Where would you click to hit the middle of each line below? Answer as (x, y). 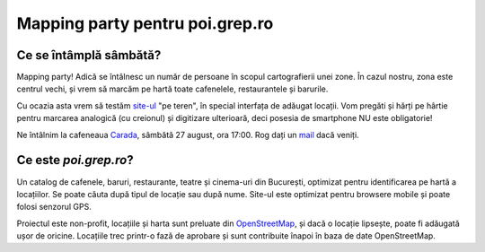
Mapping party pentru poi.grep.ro (145, 23)
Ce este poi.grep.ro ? (75, 160)
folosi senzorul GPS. (54, 207)
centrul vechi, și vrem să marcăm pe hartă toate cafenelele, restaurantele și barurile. (172, 89)
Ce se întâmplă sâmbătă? (89, 55)
